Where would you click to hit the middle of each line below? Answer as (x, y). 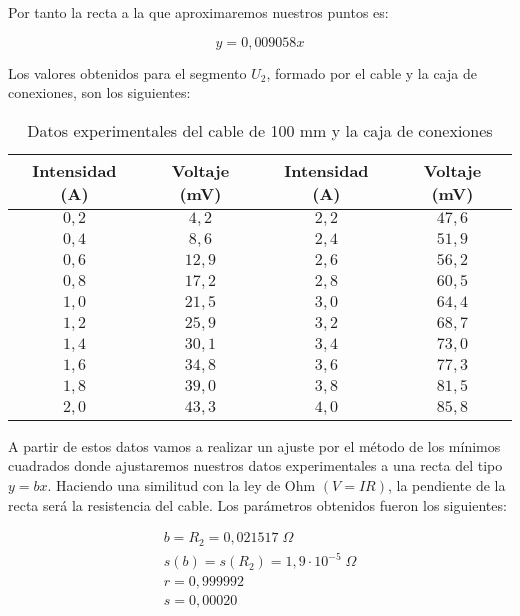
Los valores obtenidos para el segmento (127, 72)
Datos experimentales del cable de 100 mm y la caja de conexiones (260, 130)
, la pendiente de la (446, 484)
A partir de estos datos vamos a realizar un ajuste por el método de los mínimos (254, 445)
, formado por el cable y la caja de (371, 72)
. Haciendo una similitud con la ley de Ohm (181, 484)
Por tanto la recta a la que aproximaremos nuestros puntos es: (198, 12)
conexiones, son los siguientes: (99, 92)
